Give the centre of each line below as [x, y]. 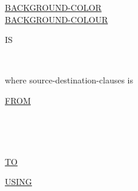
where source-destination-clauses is [69, 80]
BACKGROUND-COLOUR [57, 19]
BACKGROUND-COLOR [53, 7]
